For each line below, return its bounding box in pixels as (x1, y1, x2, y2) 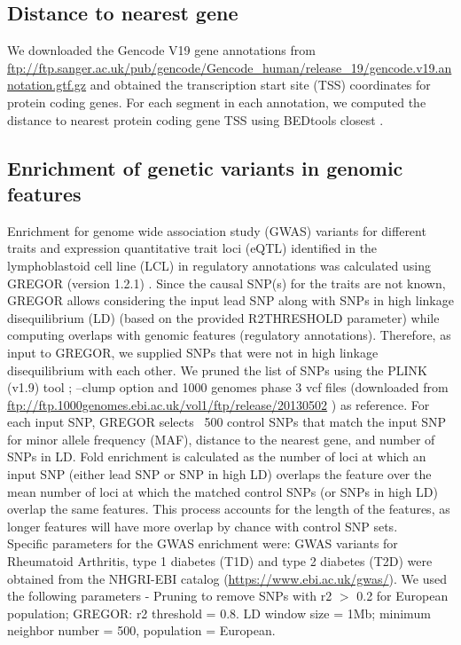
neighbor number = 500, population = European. (7, 621, 276, 640)
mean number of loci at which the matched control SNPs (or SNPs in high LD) (7, 482, 438, 500)
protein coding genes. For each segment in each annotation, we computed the (7, 92, 426, 111)
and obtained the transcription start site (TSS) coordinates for (90, 75, 431, 94)
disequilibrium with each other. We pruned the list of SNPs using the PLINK (7, 360, 427, 379)
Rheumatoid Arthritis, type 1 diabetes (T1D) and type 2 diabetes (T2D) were (7, 552, 433, 570)
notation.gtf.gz (7, 75, 87, 94)
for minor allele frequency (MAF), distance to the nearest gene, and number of (7, 429, 435, 448)
